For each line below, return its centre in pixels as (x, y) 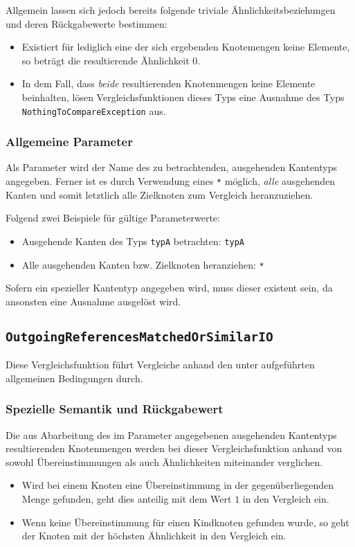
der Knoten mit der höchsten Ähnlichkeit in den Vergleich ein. (154, 536)
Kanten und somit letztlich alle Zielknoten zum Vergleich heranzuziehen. (160, 194)
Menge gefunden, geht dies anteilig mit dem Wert (127, 498)
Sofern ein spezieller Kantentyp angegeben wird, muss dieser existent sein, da (169, 288)
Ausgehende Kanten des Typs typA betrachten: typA (133, 241)
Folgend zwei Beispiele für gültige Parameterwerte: (113, 218)
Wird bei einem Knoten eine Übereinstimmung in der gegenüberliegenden (177, 485)
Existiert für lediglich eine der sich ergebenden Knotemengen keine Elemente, (186, 47)
